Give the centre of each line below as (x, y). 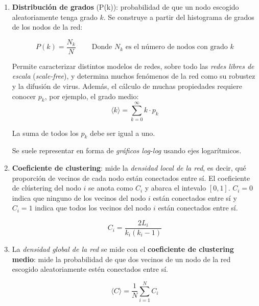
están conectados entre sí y (195, 197)
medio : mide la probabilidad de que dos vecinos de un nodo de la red (121, 259)
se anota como (111, 188)
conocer (24, 96)
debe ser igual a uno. (122, 133)
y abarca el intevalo (175, 188)
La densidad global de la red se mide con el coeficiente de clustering (123, 249)
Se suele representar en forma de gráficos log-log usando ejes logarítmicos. (127, 150)
